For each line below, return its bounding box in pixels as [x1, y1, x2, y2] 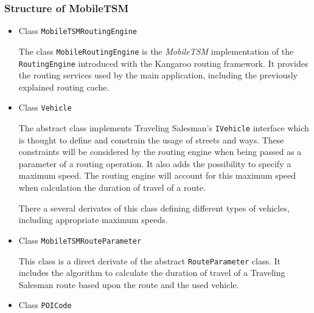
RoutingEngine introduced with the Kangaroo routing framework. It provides [18, 57, 309, 69]
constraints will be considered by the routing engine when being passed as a [18, 145, 302, 158]
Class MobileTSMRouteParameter [18, 233, 142, 246]
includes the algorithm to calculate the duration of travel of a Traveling [18, 266, 285, 279]
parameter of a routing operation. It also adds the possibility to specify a [18, 157, 291, 170]
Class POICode [18, 298, 72, 311]
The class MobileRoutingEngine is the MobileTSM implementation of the [18, 44, 294, 57]
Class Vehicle [18, 101, 72, 114]
